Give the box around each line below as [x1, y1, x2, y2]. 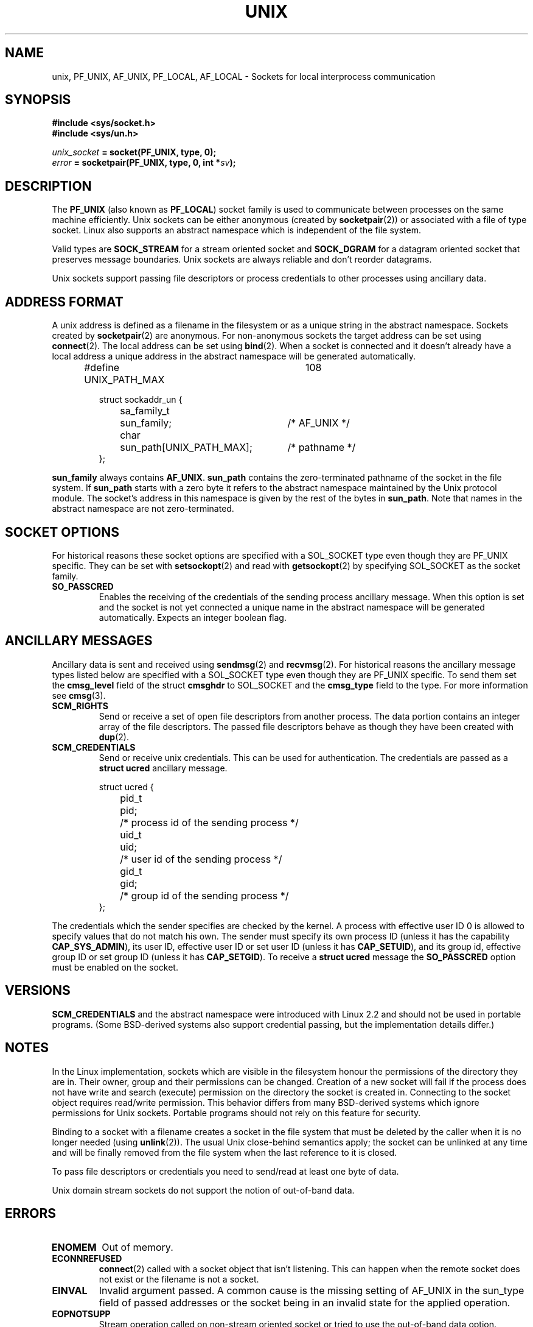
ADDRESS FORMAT [5, 294, 124, 310]
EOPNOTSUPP [52, 1309, 111, 1320]
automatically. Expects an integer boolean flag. [99, 612, 287, 623]
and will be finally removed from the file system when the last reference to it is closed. [52, 1147, 397, 1158]
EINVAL [52, 1284, 88, 1297]
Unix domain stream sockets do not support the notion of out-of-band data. [52, 1184, 355, 1195]
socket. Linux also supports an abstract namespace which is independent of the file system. [52, 225, 421, 236]
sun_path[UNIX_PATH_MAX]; [120, 441, 253, 454]
